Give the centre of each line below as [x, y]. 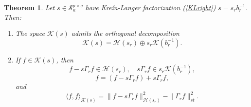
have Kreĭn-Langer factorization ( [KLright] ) [151, 7]
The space [30, 33]
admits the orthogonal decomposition [125, 33]
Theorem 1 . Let [29, 7]
